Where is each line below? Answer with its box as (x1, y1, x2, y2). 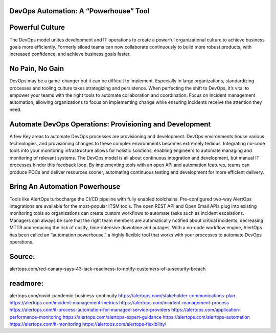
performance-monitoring (9, 314, 62, 320)
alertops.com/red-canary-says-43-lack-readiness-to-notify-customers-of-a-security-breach (9, 265, 206, 272)
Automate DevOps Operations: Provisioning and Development (9, 120, 211, 128)
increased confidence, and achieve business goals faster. (9, 51, 131, 57)
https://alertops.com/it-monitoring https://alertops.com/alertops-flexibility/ (9, 321, 167, 327)
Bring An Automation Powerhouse (9, 182, 121, 191)
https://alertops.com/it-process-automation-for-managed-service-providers (9, 307, 171, 313)
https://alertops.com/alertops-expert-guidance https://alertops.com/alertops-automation (62, 314, 250, 320)
